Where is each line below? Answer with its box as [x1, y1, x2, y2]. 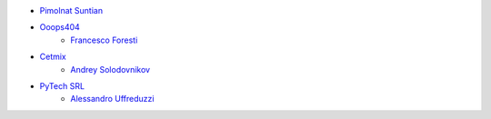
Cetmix [39, 51, 67, 63]
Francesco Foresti [70, 35, 138, 45]
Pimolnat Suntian [39, 5, 104, 15]
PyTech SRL [39, 80, 85, 91]
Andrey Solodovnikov [70, 64, 150, 74]
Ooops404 [39, 22, 81, 33]
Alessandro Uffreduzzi [70, 94, 155, 104]
